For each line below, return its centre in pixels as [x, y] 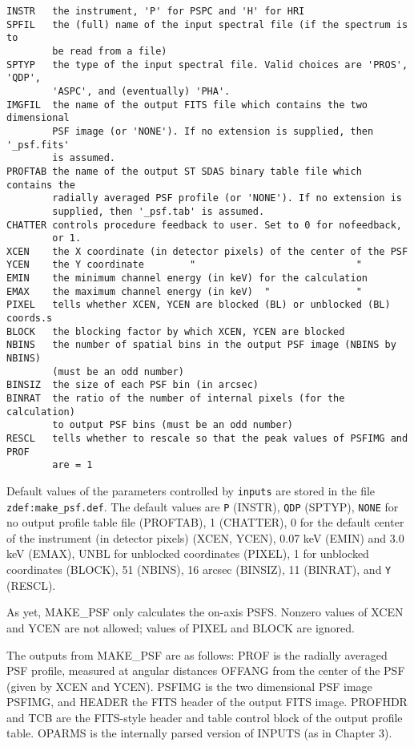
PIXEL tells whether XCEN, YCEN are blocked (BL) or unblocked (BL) [199, 305]
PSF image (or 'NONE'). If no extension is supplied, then [213, 131]
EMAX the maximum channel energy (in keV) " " [184, 291]
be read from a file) [110, 51]
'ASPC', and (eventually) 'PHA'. [141, 91]
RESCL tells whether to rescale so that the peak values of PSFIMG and [207, 438]
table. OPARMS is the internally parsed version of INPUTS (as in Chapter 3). [199, 733]
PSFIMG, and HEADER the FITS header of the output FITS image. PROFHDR [207, 702]
